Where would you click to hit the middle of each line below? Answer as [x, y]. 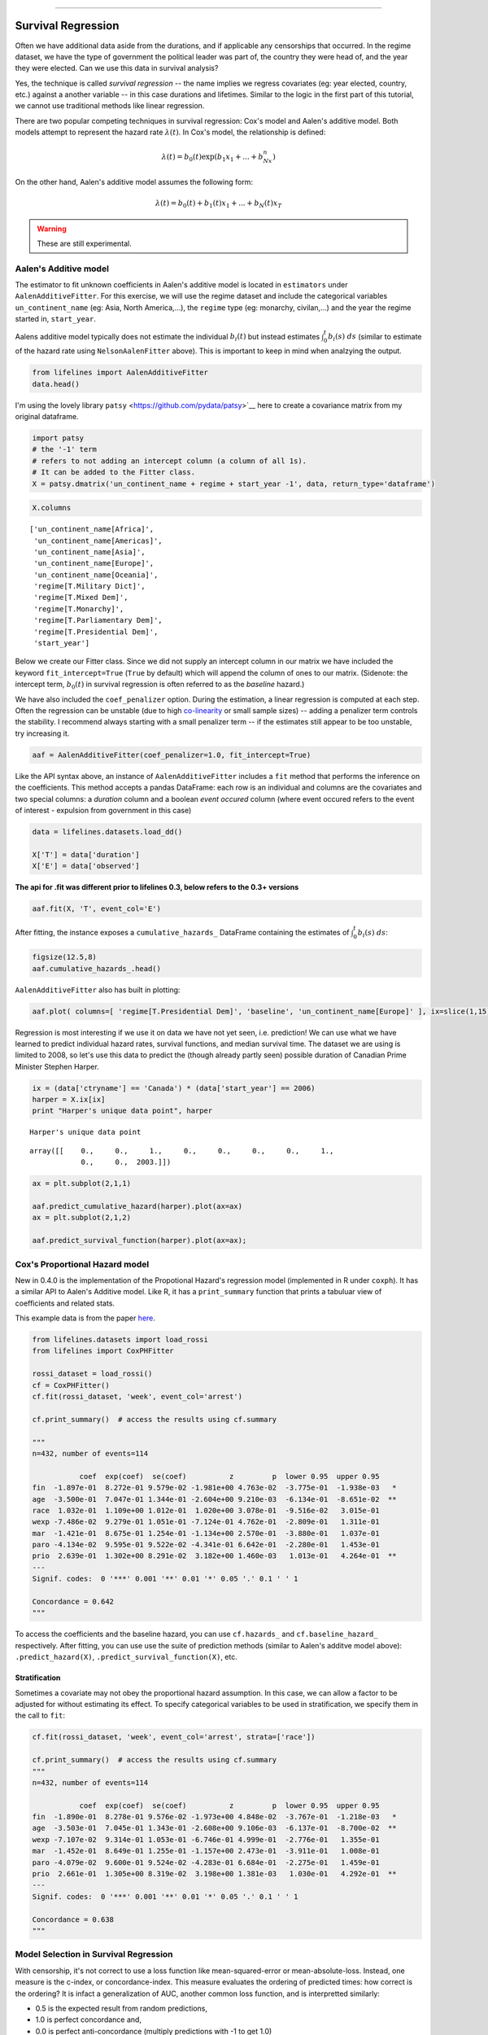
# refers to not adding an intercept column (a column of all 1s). [170, 461]
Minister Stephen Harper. [57, 1066]
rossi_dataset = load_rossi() [92, 1374]
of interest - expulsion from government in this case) [103, 810]
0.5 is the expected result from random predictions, [121, 2008]
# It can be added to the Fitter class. [113, 473]
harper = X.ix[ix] [69, 1100]
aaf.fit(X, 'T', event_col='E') [97, 909]
